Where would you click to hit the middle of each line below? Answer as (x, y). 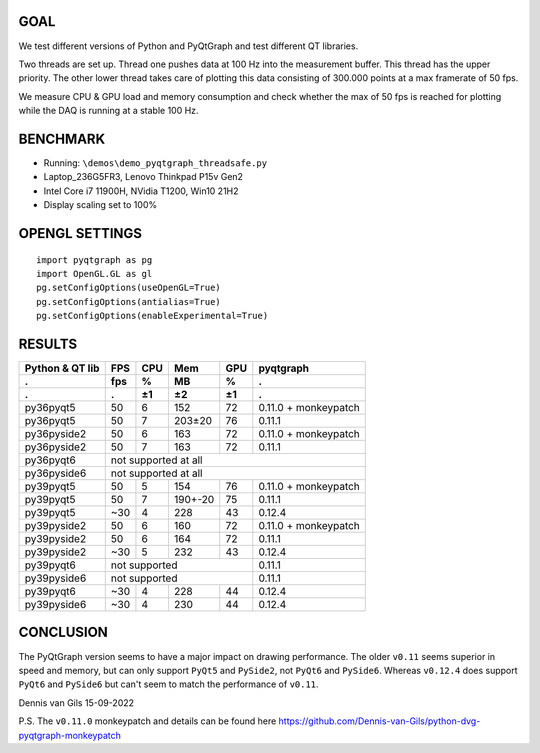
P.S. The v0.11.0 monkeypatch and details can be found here (147, 721)
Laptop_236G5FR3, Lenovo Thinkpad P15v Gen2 (143, 177)
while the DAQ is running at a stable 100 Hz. (108, 111)
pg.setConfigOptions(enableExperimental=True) (152, 316)
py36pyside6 (55, 473)
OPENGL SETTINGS (80, 233)
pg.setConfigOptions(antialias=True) (129, 301)
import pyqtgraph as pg (94, 259)
